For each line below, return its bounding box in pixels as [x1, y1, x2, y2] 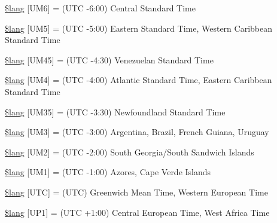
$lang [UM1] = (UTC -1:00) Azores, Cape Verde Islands [5, 166, 211, 178]
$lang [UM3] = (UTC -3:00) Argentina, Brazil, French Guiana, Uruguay [5, 126, 269, 138]
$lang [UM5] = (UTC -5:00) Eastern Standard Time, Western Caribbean [5, 22, 272, 34]
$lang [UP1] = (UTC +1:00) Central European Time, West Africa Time [5, 206, 270, 218]
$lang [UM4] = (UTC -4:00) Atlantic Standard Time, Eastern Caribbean [5, 74, 272, 86]
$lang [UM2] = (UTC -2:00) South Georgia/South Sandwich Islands [5, 145, 254, 158]
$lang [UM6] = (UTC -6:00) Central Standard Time [5, 2, 196, 14]
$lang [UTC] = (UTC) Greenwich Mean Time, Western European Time [5, 185, 268, 198]
